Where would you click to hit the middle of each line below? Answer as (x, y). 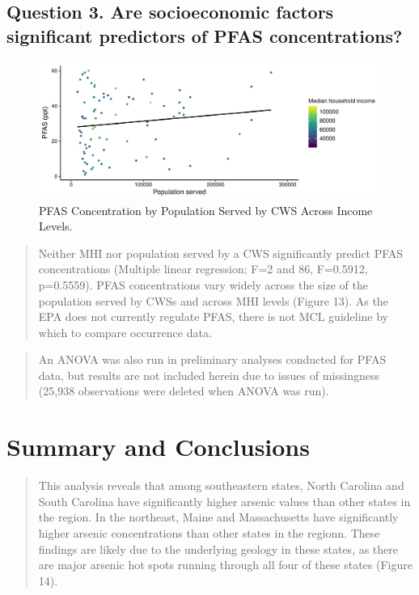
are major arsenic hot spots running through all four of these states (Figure (225, 565)
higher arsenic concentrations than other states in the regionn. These (209, 532)
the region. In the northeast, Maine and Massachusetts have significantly (218, 517)
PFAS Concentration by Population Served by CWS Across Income (206, 210)
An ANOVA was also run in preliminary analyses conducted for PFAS (212, 359)
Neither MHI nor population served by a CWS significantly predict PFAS (221, 253)
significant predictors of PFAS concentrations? (205, 35)
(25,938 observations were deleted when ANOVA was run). (184, 391)
